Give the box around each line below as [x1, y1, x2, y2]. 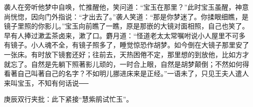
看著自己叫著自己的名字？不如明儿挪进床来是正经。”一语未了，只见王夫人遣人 [4, 68, 249, 78]
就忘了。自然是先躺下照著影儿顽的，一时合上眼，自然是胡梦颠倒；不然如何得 [4, 59, 249, 69]
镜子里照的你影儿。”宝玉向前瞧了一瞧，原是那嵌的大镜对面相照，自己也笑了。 [4, 21, 249, 31]
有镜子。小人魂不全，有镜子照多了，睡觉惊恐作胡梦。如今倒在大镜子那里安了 [4, 40, 249, 50]
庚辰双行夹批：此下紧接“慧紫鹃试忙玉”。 [4, 94, 133, 104]
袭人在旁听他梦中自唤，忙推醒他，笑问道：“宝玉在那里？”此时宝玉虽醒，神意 [4, 2, 249, 12]
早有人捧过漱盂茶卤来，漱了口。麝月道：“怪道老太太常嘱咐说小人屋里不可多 [4, 30, 246, 40]
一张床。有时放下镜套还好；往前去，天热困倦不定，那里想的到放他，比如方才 [4, 49, 249, 59]
